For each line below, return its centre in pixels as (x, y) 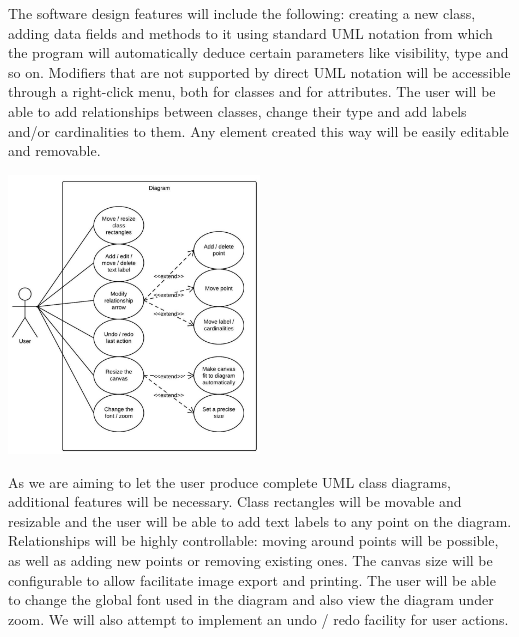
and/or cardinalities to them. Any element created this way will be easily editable (258, 130)
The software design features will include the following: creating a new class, (242, 13)
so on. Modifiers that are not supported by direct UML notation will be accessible (259, 71)
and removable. (54, 150)
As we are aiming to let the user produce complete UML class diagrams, (229, 481)
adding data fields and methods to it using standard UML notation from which (250, 32)
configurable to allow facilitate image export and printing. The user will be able (252, 579)
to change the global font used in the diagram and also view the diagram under (251, 599)
